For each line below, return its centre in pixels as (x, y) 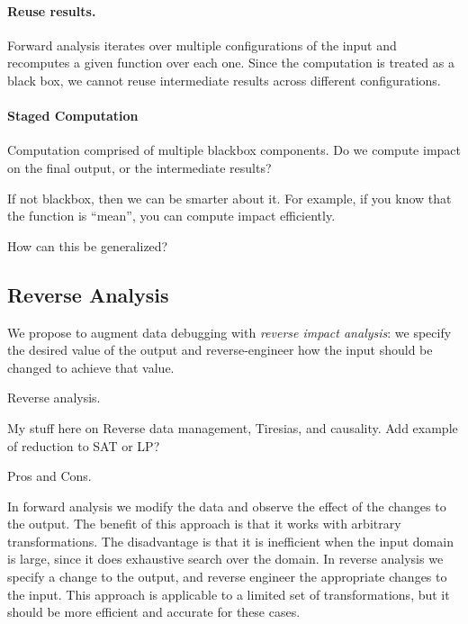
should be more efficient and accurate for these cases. (154, 612)
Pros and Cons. (49, 476)
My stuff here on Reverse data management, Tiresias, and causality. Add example (233, 427)
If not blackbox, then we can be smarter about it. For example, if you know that (229, 198)
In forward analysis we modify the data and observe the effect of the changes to (227, 506)
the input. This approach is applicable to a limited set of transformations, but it (229, 594)
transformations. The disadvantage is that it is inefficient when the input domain (230, 541)
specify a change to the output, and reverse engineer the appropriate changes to (227, 577)
